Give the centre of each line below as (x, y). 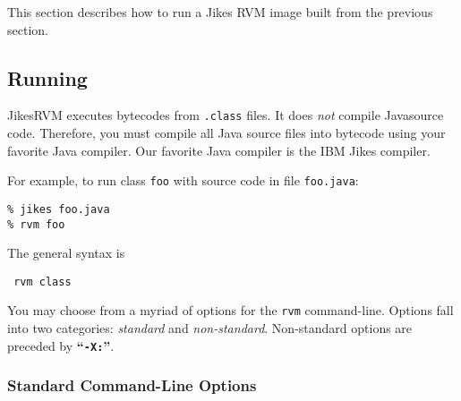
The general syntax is (66, 253)
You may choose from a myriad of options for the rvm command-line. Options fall (230, 310)
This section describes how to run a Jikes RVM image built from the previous (220, 12)
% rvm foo (36, 224)
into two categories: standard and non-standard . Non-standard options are (210, 328)
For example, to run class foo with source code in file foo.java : (183, 180)
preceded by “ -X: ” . (61, 345)
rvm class (43, 282)
